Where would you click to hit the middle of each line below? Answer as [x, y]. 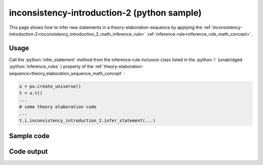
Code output [28, 151]
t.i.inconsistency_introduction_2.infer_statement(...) [87, 120]
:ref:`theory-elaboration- [119, 66]
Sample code [29, 136]
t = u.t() [31, 93]
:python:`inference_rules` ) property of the [51, 66]
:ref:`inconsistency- [223, 27]
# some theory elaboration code [58, 107]
